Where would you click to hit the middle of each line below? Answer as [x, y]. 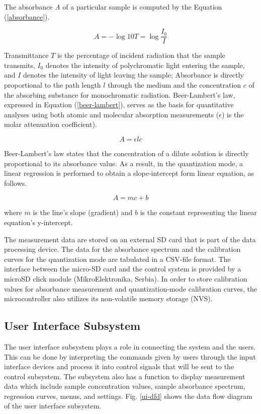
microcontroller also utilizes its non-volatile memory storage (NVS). [108, 298]
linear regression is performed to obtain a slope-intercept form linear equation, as [129, 173]
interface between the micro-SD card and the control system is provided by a [123, 269]
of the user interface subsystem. [53, 406]
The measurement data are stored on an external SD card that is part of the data [130, 239]
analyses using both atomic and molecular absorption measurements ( [112, 114]
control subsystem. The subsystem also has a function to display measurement [125, 376]
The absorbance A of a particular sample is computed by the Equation [113, 7]
